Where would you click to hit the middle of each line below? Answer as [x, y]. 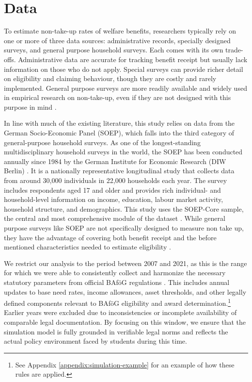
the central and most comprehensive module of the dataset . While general [115, 218]
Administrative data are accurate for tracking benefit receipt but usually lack [133, 59]
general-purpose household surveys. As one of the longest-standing [102, 142]
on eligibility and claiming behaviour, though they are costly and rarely [110, 78]
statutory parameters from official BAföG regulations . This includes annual [117, 282]
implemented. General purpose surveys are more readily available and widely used [126, 88]
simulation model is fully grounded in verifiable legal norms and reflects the [116, 331]
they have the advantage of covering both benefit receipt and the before [110, 237]
